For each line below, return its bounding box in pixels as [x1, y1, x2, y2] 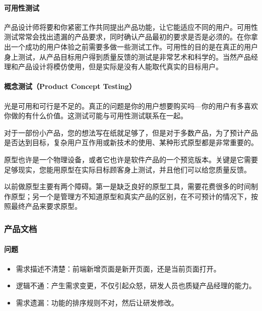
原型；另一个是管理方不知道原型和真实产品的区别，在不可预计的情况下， [11, 191, 251, 201]
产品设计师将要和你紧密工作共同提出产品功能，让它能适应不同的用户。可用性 [4, 21, 258, 32]
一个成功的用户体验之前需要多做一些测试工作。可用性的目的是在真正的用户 [11, 41, 258, 52]
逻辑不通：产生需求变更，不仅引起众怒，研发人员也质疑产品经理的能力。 [16, 280, 256, 291]
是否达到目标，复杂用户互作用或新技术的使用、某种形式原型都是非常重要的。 [4, 137, 258, 148]
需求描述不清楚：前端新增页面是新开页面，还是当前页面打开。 [16, 263, 221, 274]
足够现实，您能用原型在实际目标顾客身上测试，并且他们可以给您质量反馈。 [4, 164, 251, 174]
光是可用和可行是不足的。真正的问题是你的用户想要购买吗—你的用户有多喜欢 [4, 100, 258, 111]
